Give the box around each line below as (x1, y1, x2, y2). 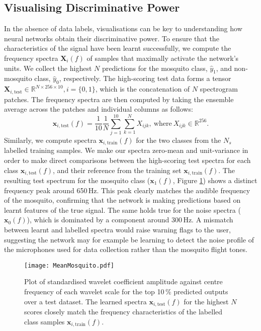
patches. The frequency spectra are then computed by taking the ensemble (4, 94, 234, 104)
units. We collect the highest (4, 62, 92, 73)
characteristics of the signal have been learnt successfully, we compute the (4, 43, 231, 53)
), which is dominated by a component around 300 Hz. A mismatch (27, 214, 233, 225)
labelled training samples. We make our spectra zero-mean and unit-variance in (4, 145, 248, 155)
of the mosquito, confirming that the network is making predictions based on (4, 195, 241, 205)
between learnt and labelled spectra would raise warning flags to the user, (4, 224, 231, 234)
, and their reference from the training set (53, 164, 182, 175)
